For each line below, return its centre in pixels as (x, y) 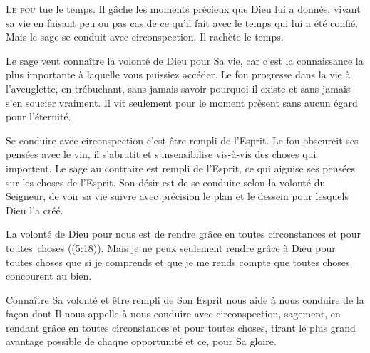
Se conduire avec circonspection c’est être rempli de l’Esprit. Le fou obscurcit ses (182, 140)
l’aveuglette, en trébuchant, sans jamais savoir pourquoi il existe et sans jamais (178, 88)
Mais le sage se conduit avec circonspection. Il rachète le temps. (145, 37)
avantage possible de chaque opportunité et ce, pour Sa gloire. (141, 341)
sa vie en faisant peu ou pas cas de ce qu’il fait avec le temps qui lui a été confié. (182, 22)
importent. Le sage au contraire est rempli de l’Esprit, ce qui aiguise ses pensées (180, 168)
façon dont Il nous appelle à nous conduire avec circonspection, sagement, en (173, 314)
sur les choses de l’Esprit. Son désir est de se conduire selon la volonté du (166, 182)
